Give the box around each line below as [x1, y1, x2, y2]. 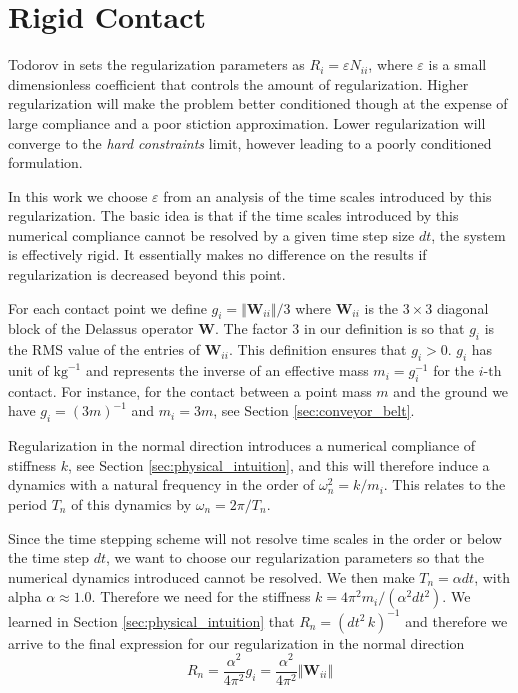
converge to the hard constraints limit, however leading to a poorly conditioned [8, 132, 492, 153]
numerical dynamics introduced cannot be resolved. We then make [8, 566, 415, 587]
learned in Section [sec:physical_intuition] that [8, 610, 295, 631]
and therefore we [405, 610, 508, 631]
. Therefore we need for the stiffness [91, 586, 311, 607]
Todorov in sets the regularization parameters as [8, 54, 305, 75]
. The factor [214, 318, 288, 339]
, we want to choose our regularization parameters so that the [105, 547, 484, 568]
